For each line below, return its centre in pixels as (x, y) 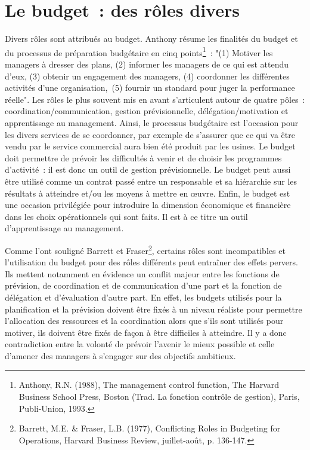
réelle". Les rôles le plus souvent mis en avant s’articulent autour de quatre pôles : (155, 99)
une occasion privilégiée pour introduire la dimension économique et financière (148, 205)
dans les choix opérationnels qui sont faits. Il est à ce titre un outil (126, 216)
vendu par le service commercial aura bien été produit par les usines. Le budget (150, 146)
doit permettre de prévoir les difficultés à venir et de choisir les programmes (143, 157)
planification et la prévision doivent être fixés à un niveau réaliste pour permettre (154, 309)
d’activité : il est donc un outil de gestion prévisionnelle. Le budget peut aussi (148, 169)
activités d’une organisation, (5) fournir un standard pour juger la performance (150, 88)
